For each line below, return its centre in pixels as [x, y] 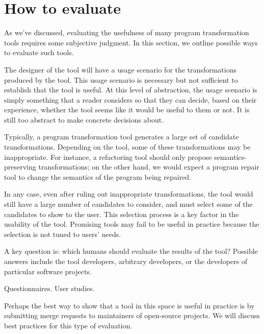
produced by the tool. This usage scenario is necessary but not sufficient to [121, 79]
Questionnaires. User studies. [49, 288]
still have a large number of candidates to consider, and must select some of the [128, 204]
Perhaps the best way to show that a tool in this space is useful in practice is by [129, 305]
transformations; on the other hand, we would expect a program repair [149, 167]
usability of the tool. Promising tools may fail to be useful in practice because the [132, 224]
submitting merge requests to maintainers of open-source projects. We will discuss [132, 315]
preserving [20, 167]
